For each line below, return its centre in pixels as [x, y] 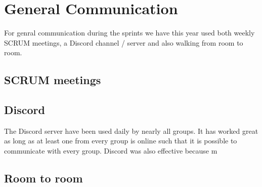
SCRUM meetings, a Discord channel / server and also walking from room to [124, 42]
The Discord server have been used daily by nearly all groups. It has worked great [131, 130]
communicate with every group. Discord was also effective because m [111, 151]
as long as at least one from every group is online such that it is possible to [121, 141]
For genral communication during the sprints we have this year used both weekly [129, 33]
